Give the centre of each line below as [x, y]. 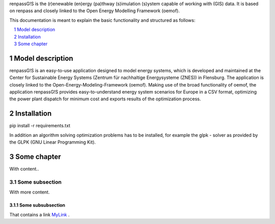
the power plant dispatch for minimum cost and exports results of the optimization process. [105, 99]
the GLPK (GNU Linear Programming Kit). [53, 142]
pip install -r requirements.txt [40, 126]
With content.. [24, 169]
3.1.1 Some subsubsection [37, 205]
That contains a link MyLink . [39, 214]
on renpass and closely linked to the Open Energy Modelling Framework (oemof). [95, 11]
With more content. [30, 192]
